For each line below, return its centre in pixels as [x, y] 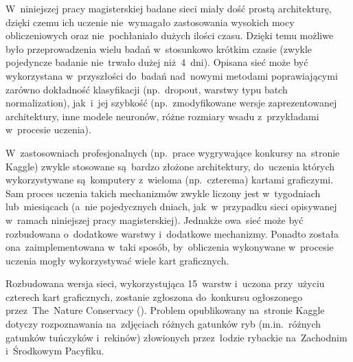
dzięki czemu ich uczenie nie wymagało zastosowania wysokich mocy [150, 22]
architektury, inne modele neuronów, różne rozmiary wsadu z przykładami [162, 116]
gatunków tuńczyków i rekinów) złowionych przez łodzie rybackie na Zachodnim [176, 337]
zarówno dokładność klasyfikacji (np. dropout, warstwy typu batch [147, 89]
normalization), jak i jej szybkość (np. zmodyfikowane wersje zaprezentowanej [171, 103]
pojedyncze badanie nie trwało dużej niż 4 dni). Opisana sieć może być [157, 62]
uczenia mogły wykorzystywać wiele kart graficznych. [117, 260]
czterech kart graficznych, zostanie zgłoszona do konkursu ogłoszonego [154, 296]
